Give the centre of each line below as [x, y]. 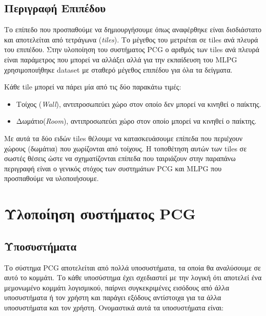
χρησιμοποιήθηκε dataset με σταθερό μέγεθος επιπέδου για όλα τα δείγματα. [118, 69]
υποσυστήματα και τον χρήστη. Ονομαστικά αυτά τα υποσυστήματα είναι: [114, 307]
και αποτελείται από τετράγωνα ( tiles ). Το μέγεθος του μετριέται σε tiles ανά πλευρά [131, 39]
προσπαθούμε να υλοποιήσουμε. [52, 178]
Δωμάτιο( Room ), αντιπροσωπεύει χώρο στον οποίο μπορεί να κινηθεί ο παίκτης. [136, 121]
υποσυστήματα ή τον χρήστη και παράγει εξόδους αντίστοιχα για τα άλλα [113, 297]
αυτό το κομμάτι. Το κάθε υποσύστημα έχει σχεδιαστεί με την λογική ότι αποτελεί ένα [133, 277]
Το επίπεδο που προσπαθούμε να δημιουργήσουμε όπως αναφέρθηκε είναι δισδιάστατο [133, 29]
